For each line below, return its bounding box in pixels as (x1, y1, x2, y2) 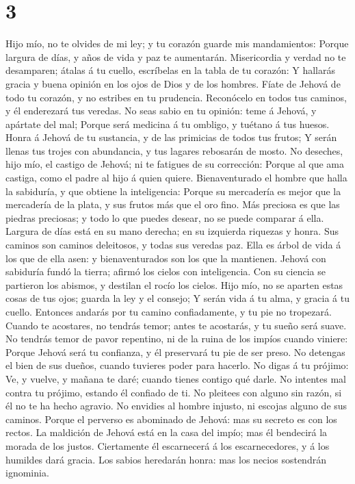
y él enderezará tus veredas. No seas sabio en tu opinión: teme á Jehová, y (5, 103, 317, 118)
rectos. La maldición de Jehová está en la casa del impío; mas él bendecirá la (5, 425, 328, 440)
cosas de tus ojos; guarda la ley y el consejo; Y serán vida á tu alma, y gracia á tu (5, 291, 350, 305)
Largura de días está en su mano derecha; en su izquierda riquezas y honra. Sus (5, 224, 339, 238)
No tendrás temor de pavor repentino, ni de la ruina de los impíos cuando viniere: (5, 331, 348, 346)
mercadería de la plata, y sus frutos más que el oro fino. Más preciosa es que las (5, 197, 340, 212)
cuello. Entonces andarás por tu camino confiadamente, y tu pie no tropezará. (5, 305, 332, 318)
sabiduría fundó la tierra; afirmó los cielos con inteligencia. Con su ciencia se (5, 264, 326, 279)
